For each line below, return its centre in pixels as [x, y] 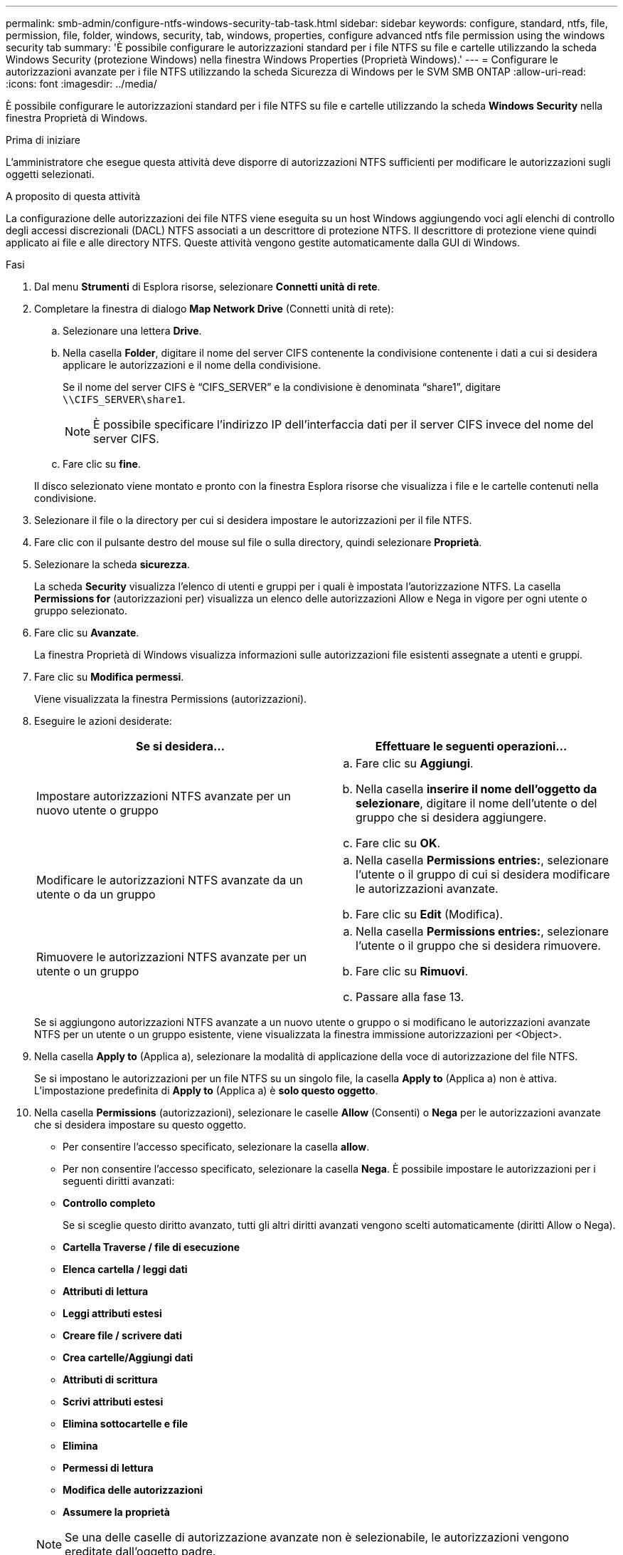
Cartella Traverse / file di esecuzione [151, 1247]
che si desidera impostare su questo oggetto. [140, 1125]
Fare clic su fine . [102, 464]
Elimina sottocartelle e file [126, 1424]
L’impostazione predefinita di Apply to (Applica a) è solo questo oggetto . [206, 1090]
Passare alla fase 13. [410, 997]
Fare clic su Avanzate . [87, 633]
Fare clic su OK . [398, 843]
